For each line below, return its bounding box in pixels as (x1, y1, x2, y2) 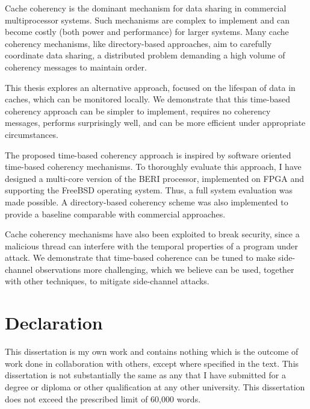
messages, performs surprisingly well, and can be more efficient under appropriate (5, 116, 306, 129)
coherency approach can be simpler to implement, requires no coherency (5, 104, 271, 117)
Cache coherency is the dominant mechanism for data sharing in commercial (5, 2, 287, 14)
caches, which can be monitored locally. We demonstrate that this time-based (5, 93, 291, 105)
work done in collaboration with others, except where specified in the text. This (5, 357, 299, 369)
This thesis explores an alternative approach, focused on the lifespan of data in (5, 81, 296, 93)
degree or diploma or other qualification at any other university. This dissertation (5, 380, 305, 393)
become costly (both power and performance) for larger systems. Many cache (5, 25, 289, 38)
